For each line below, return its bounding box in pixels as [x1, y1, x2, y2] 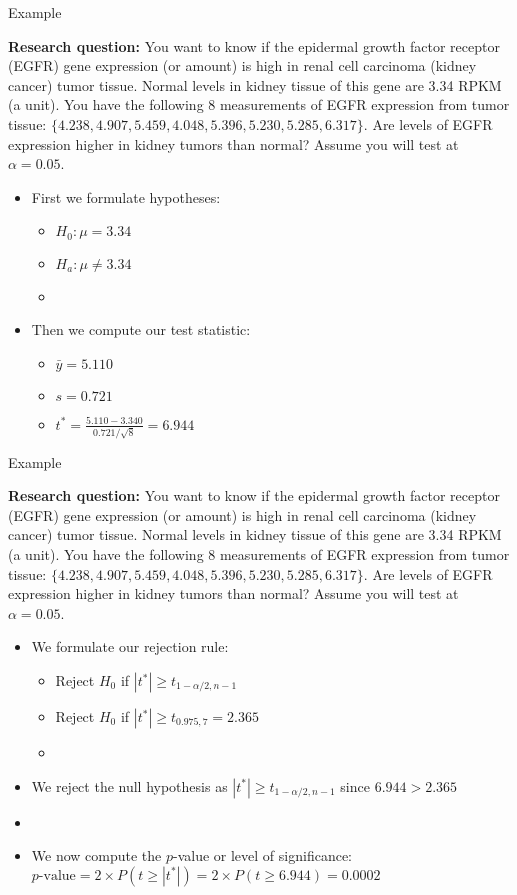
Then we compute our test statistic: [31, 319, 251, 340]
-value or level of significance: [173, 845, 352, 866]
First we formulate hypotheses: [31, 186, 221, 207]
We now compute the [31, 845, 162, 866]
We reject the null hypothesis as [31, 775, 228, 796]
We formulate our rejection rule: [31, 636, 229, 657]
